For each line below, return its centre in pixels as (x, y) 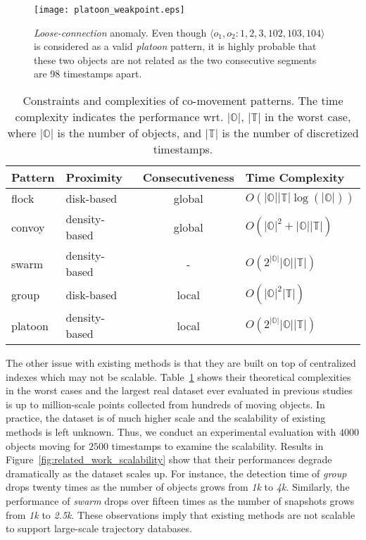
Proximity (94, 177)
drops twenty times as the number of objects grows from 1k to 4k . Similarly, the (178, 487)
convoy (28, 227)
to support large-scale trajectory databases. (99, 528)
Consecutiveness (188, 177)
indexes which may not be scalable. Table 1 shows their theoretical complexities (178, 376)
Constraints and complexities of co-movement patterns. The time (183, 101)
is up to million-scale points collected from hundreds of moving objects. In (165, 404)
